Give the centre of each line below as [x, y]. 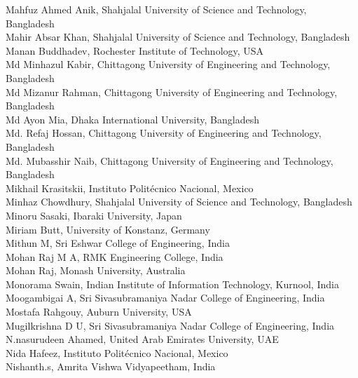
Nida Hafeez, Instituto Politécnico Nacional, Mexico [117, 352]
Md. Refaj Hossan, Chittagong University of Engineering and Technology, [164, 133]
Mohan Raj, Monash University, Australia [96, 270]
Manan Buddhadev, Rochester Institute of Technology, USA [135, 50]
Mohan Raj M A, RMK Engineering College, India [115, 256]
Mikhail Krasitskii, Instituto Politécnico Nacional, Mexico [130, 188]
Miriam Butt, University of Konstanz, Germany [108, 229]
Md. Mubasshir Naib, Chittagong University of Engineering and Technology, [170, 160]
